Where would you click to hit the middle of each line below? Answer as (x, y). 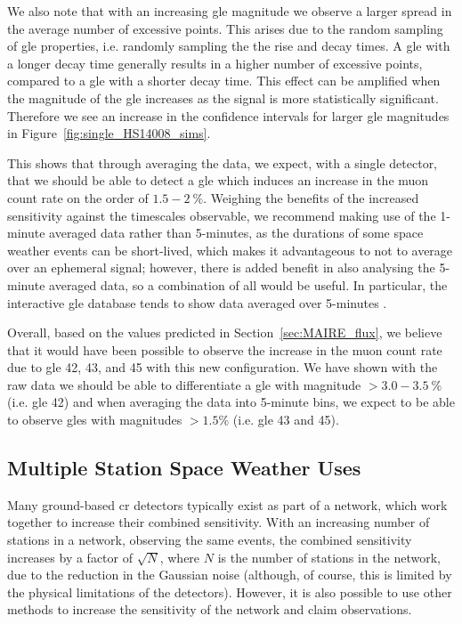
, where (180, 557)
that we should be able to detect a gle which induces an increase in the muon (218, 180)
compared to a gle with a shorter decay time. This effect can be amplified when (224, 81)
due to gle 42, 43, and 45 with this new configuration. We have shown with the (223, 367)
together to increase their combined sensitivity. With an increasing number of (219, 522)
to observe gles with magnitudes (95, 420)
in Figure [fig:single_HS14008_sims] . (109, 133)
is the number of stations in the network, (329, 557)
